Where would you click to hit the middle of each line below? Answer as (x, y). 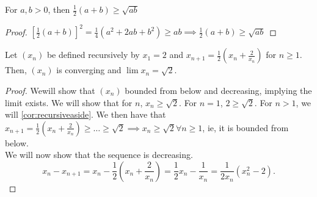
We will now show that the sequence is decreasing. (99, 155)
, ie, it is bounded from (246, 127)
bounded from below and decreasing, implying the (218, 90)
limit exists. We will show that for (69, 102)
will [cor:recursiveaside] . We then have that (86, 114)
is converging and (89, 70)
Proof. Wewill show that (50, 90)
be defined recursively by (93, 55)
